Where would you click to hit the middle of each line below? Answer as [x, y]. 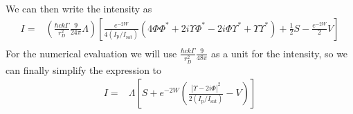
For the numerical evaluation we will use [91, 53]
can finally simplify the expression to [84, 69]
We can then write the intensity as [79, 8]
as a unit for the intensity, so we [280, 53]
